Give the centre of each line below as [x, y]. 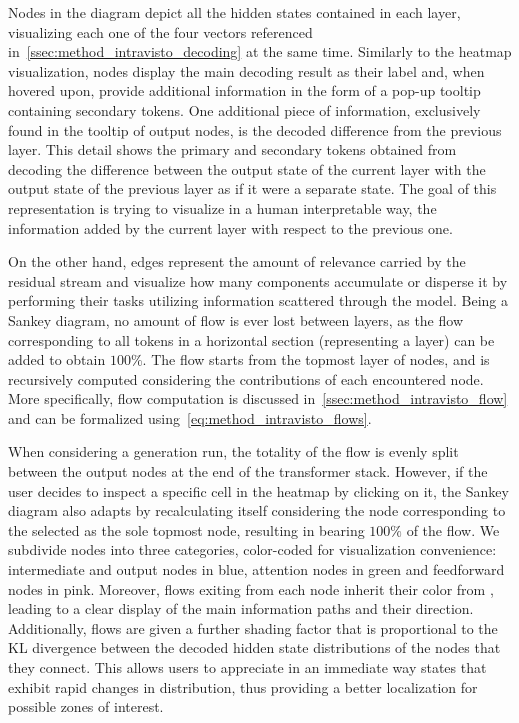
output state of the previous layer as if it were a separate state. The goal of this [252, 188]
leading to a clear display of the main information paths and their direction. [241, 608]
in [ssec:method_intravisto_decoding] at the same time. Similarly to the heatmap [260, 51]
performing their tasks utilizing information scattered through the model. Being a [258, 300]
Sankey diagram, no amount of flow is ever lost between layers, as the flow [235, 319]
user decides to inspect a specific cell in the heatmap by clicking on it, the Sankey [258, 490]
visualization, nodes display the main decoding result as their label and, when [246, 70]
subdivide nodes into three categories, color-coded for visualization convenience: [252, 549]
